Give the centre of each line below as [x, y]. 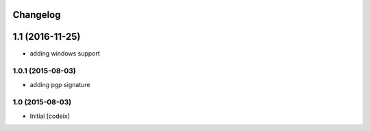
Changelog [37, 15]
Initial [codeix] [50, 116]
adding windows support [65, 53]
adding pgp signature [60, 84]
